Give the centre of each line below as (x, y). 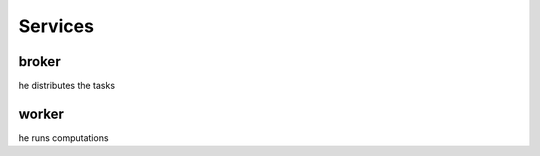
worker (41, 113)
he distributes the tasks (66, 86)
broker (39, 61)
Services (56, 26)
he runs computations (63, 137)
